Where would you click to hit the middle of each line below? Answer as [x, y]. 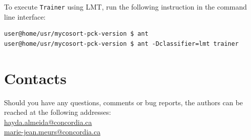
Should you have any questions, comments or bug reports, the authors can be [123, 102]
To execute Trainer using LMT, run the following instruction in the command [126, 7]
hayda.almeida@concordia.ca [48, 122]
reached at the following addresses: [58, 112]
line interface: [25, 16]
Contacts [36, 78]
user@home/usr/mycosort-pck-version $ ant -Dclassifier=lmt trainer [121, 44]
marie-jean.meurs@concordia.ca [52, 132]
